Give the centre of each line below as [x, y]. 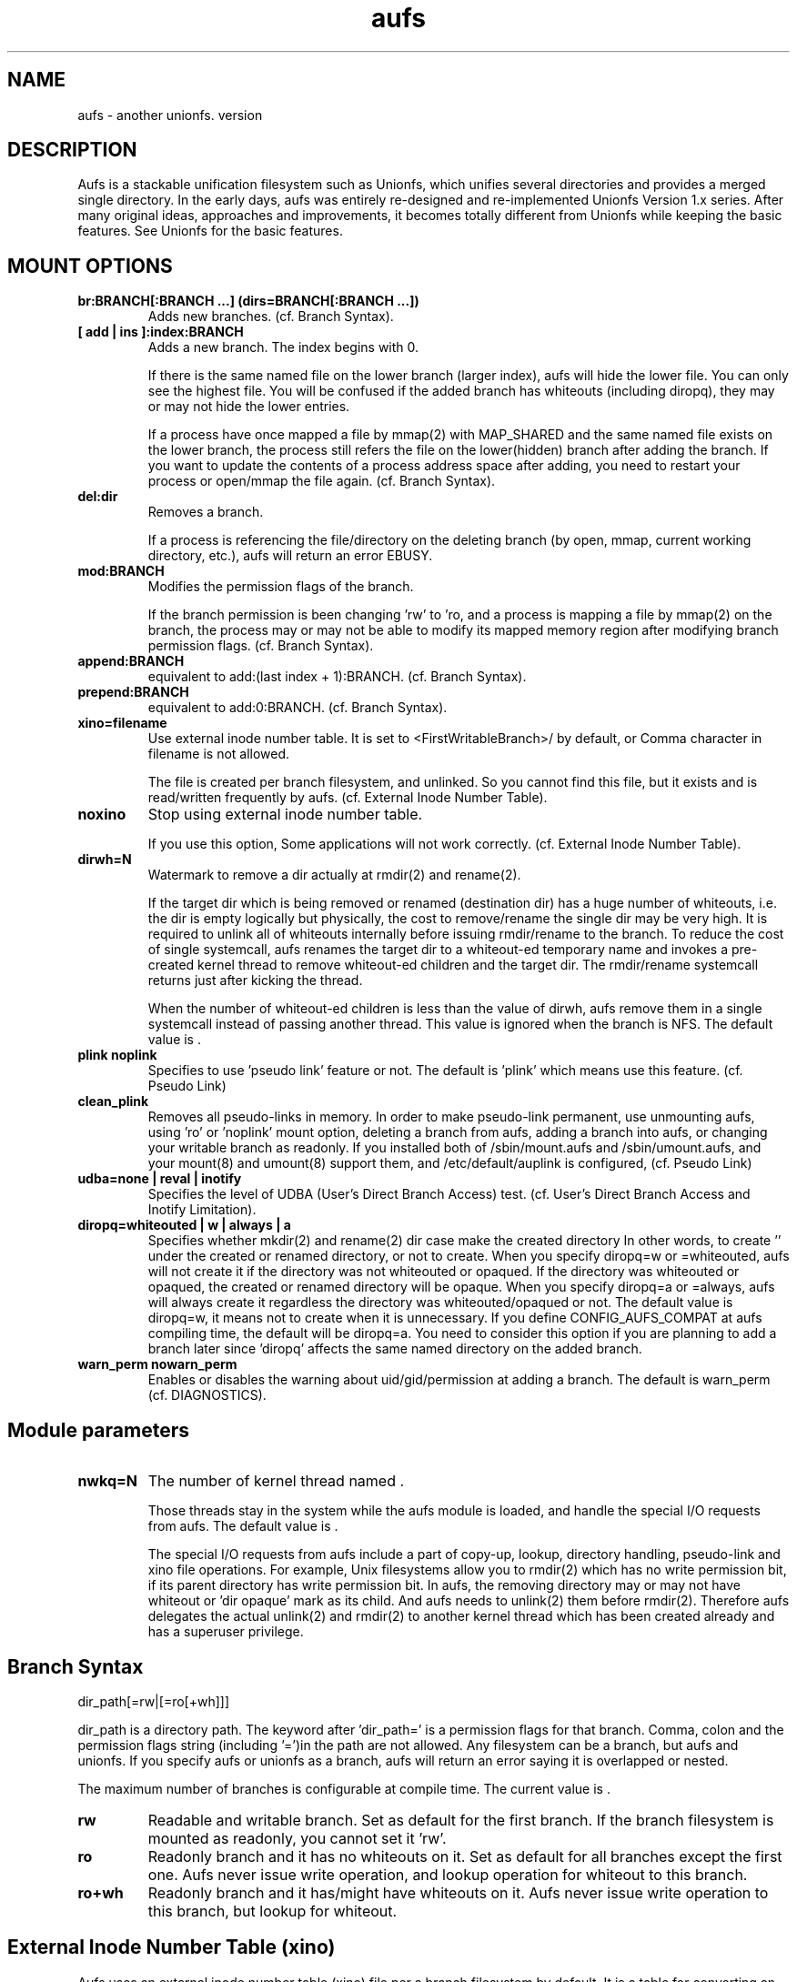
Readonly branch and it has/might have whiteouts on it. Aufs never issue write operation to [458, 1892]
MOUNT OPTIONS [90, 266]
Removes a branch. [206, 512]
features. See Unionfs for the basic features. [210, 231]
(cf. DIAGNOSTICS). [207, 1395]
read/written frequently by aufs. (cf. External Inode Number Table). [348, 798]
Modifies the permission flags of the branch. [281, 587]
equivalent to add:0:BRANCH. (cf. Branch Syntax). [298, 708]
